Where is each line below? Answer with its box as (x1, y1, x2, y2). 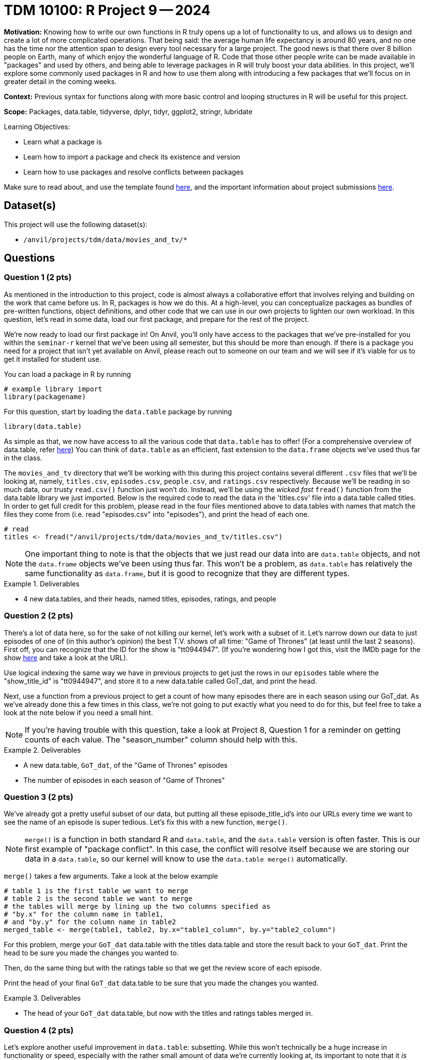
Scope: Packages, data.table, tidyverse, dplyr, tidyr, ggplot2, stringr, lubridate (4, 107, 253, 116)
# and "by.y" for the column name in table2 (4, 918, 177, 926)
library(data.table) (4, 422, 82, 430)
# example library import (4, 385, 103, 393)
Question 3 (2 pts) (4, 792, 73, 802)
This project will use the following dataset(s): (4, 220, 147, 229)
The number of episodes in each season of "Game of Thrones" (23, 776, 225, 784)
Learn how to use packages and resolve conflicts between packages (23, 167, 244, 176)
